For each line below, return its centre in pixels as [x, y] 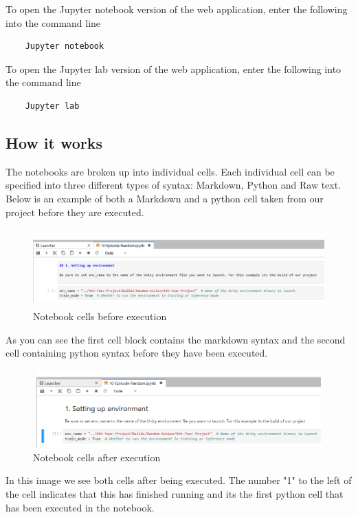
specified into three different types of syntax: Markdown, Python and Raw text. [174, 185]
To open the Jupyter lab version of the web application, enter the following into [174, 68]
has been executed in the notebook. [80, 507]
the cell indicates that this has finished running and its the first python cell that [175, 494]
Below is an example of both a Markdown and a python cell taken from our [165, 198]
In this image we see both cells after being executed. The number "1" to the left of [179, 480]
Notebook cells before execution [100, 316]
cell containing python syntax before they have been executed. [137, 353]
